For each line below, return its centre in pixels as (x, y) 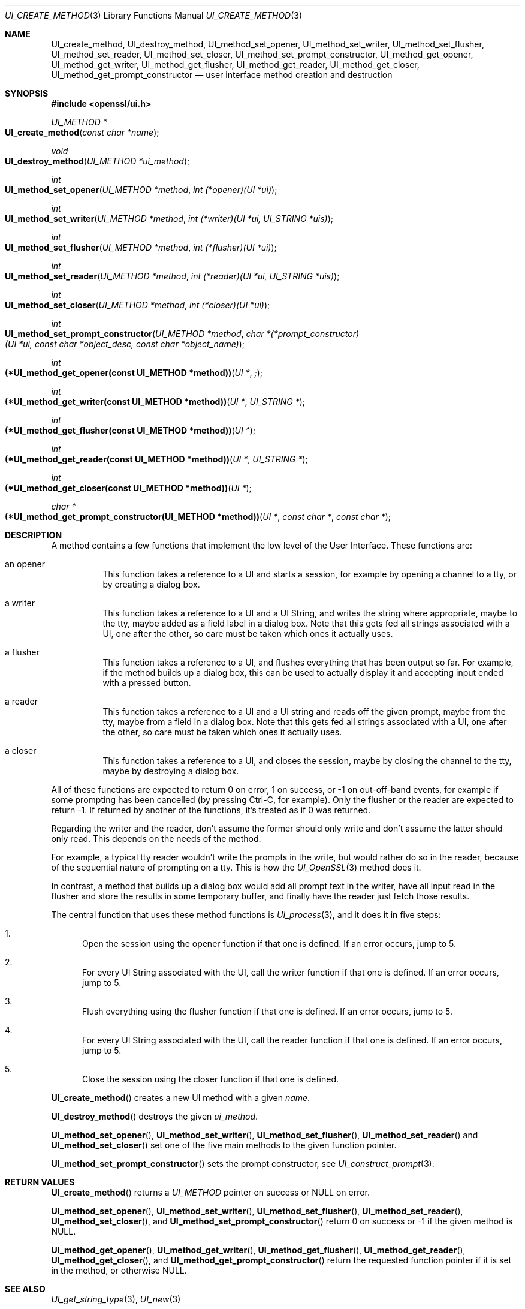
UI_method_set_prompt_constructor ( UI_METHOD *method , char (135, 334)
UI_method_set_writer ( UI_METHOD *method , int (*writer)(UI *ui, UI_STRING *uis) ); (169, 219)
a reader (22, 701)
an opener (25, 564)
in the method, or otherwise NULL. (119, 1270)
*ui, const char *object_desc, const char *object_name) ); (132, 344)
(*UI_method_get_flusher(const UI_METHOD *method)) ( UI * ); (130, 430)
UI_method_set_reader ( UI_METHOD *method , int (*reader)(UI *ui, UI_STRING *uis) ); (172, 276)
